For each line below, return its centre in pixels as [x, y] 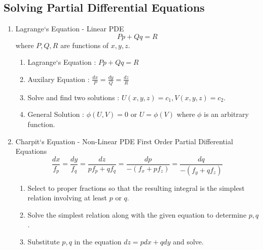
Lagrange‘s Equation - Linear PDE [70, 29]
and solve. [188, 242]
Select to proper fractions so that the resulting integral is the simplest [136, 187]
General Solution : [56, 114]
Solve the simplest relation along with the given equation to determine [137, 214]
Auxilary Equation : [59, 79]
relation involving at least [67, 198]
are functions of [85, 45]
